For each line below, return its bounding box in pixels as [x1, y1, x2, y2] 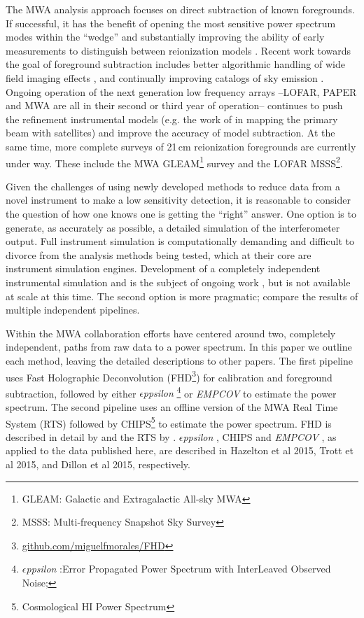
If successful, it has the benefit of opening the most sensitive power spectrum [6, 15, 336, 30]
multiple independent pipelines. [6, 302, 140, 317]
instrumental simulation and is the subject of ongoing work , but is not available [6, 274, 351, 289]
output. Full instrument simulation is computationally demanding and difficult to [6, 234, 354, 248]
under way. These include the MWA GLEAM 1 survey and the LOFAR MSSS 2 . [6, 153, 343, 170]
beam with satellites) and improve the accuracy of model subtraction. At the [6, 125, 335, 140]
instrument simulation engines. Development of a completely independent [6, 261, 321, 276]
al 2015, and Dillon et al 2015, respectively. [6, 457, 190, 472]
